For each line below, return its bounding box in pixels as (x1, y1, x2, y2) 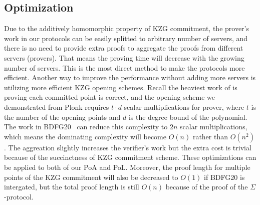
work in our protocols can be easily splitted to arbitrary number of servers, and (4, 33, 248, 43)
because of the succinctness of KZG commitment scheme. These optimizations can (4, 152, 256, 162)
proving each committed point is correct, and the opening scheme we (4, 92, 215, 102)
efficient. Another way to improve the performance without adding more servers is (4, 72, 256, 83)
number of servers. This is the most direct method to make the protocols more (4, 62, 245, 73)
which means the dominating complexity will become (4, 131, 167, 141)
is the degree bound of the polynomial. (128, 111, 247, 122)
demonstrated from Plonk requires (4, 101, 109, 112)
